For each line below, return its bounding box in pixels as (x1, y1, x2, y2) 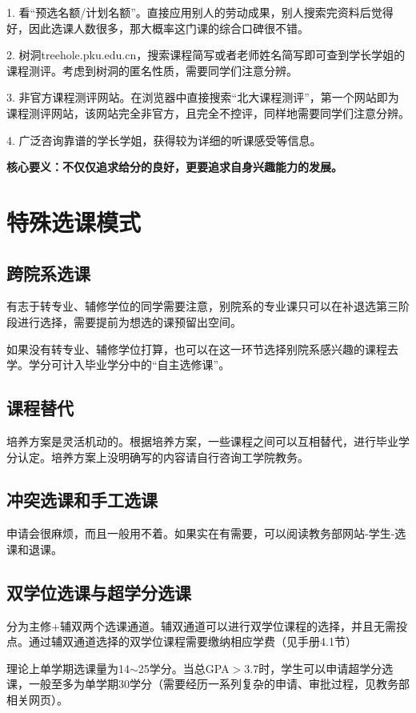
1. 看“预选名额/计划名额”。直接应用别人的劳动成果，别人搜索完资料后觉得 (6, 4, 394, 20)
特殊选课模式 (6, 205, 142, 238)
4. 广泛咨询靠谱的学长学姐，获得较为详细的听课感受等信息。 (6, 131, 322, 148)
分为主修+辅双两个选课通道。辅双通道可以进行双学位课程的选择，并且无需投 (6, 617, 407, 634)
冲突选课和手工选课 (6, 487, 158, 512)
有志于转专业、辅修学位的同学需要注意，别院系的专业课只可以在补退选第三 (6, 298, 398, 314)
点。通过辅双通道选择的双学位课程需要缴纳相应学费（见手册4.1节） (6, 633, 357, 650)
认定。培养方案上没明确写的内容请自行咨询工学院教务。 (17, 448, 309, 465)
